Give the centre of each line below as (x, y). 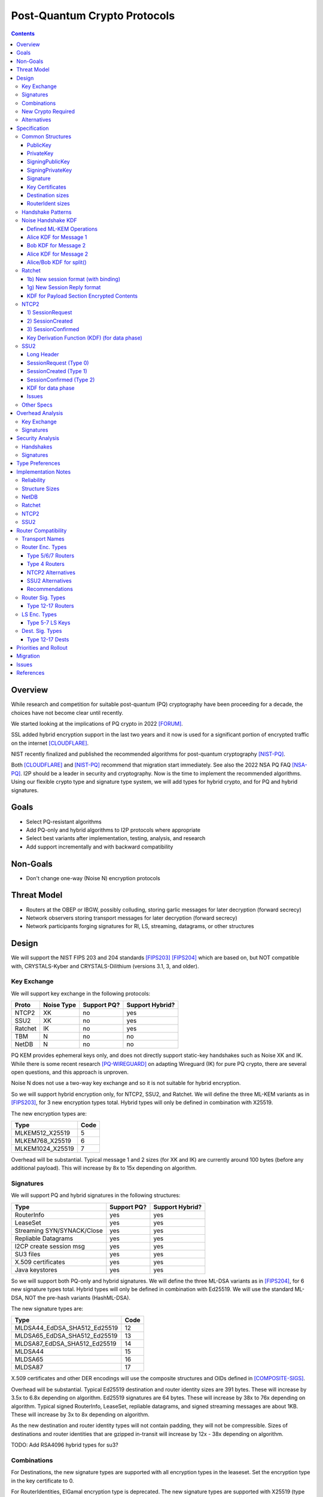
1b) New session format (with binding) (74, 279)
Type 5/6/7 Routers (51, 555)
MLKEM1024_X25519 (44, 1148)
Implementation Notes (44, 472)
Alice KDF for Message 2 (58, 254)
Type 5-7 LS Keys (49, 622)
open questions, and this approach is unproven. (70, 1072)
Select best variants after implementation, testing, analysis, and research (116, 838)
